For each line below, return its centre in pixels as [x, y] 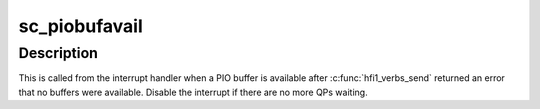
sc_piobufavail [81, 26]
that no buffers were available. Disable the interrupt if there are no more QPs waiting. [193, 92]
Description [58, 53]
